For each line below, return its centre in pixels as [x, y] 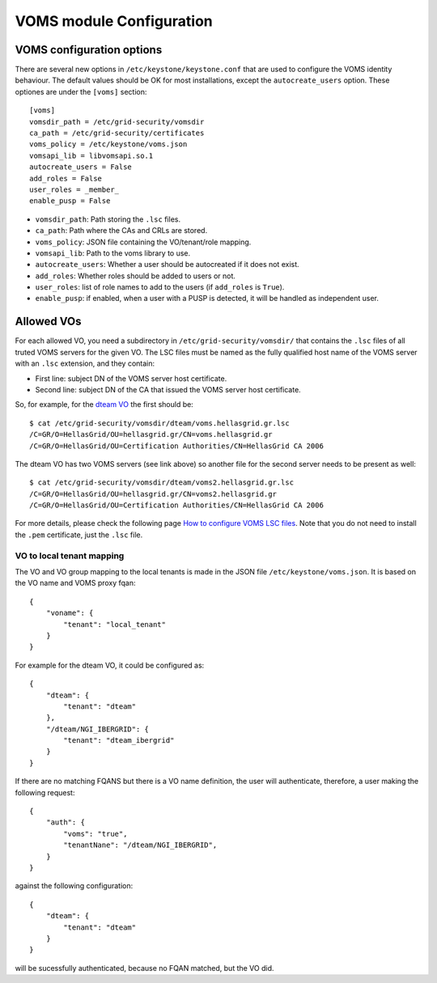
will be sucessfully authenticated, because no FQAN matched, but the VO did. [144, 968]
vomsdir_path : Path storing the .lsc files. [108, 219]
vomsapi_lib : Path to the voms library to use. [113, 253]
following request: [45, 792]
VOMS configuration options [89, 50]
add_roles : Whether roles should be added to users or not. [136, 276]
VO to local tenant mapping [70, 556]
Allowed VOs [48, 322]
